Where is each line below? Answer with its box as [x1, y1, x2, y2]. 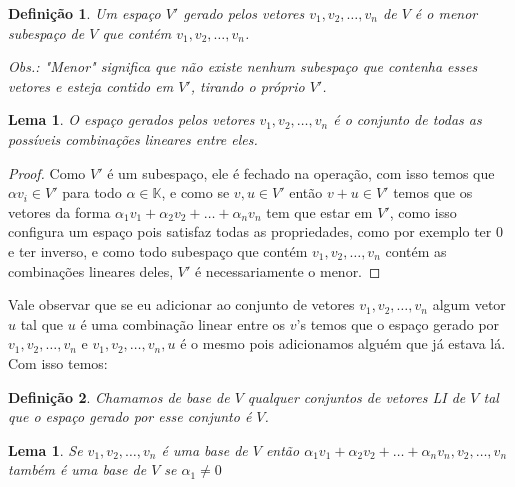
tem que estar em [266, 201, 373, 222]
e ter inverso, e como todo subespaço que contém [8, 240, 308, 261]
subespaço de [8, 22, 85, 43]
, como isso [389, 201, 457, 222]
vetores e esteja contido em [8, 75, 174, 96]
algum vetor [432, 294, 506, 315]
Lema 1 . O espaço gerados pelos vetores [8, 109, 255, 130]
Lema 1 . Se [8, 439, 83, 460]
